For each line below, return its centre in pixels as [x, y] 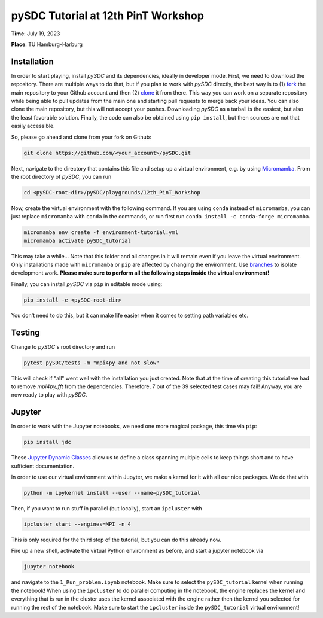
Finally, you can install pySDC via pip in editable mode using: [87, 284]
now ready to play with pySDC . [49, 395]
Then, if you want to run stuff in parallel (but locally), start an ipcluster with [107, 509]
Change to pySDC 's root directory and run [63, 346]
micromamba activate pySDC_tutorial [77, 240]
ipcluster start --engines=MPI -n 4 [77, 524]
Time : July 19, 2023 [36, 34]
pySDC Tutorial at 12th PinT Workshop [108, 16]
